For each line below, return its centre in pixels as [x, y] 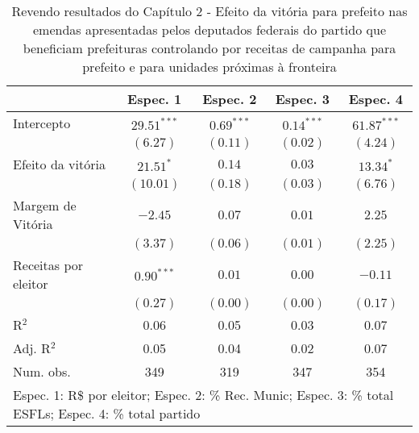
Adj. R [32, 348]
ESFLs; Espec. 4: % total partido [107, 413]
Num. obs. [42, 371]
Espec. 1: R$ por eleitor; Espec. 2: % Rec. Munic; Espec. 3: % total [203, 395]
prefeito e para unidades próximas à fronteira [209, 67]
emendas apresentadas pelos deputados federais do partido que [209, 29]
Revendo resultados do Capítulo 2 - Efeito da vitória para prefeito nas [209, 11]
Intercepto [42, 123]
